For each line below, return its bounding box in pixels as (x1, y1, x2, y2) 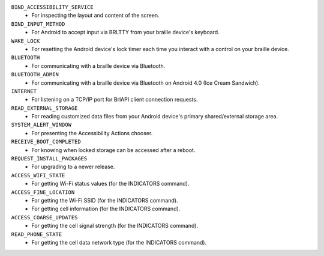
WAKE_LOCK (11, 37, 40, 44)
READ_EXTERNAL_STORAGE (11, 105, 78, 111)
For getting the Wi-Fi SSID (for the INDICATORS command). (31, 197, 178, 204)
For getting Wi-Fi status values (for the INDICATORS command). (31, 180, 190, 187)
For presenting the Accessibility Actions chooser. (31, 129, 153, 136)
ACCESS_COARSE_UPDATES (11, 214, 78, 221)
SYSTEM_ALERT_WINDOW (11, 121, 72, 129)
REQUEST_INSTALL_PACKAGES (11, 155, 88, 162)
